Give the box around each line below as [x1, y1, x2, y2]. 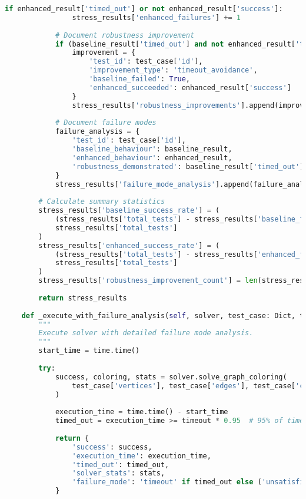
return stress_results [38, 293, 127, 302]
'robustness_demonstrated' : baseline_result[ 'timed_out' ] [72, 162, 304, 171]
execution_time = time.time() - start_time [55, 408, 228, 417]
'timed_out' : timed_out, [72, 460, 169, 469]
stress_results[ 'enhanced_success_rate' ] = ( [38, 241, 220, 250]
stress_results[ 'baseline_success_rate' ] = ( [38, 206, 220, 215]
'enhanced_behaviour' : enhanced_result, [72, 153, 232, 162]
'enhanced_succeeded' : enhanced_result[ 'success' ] [89, 83, 291, 92]
